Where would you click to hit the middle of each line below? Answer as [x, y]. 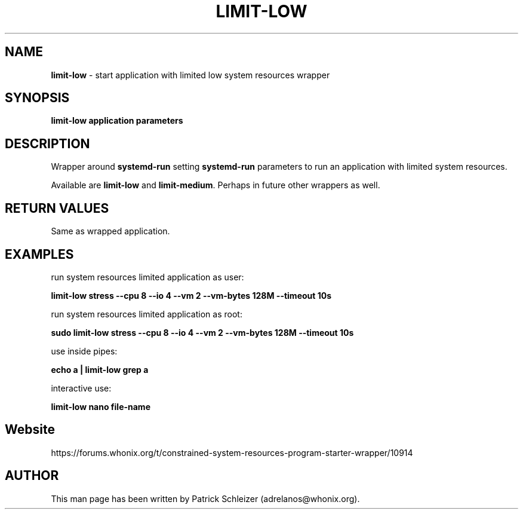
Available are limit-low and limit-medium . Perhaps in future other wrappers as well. [216, 185]
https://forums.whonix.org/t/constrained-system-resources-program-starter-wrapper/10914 [232, 452]
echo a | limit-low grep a [100, 369]
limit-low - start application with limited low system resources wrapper [190, 75]
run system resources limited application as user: [147, 277]
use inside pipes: [84, 351]
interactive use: [81, 388]
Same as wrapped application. [110, 231]
